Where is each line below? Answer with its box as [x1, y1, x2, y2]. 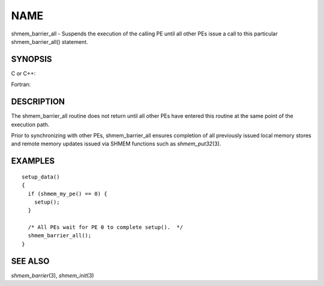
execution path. [11, 121, 50, 128]
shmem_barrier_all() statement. [11, 38, 88, 45]
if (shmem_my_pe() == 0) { [28, 190, 107, 197]
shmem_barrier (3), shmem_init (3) [11, 272, 94, 279]
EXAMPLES [11, 156, 55, 166]
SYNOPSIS [11, 54, 52, 64]
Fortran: [11, 81, 31, 88]
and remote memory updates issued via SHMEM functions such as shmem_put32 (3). [11, 140, 221, 147]
